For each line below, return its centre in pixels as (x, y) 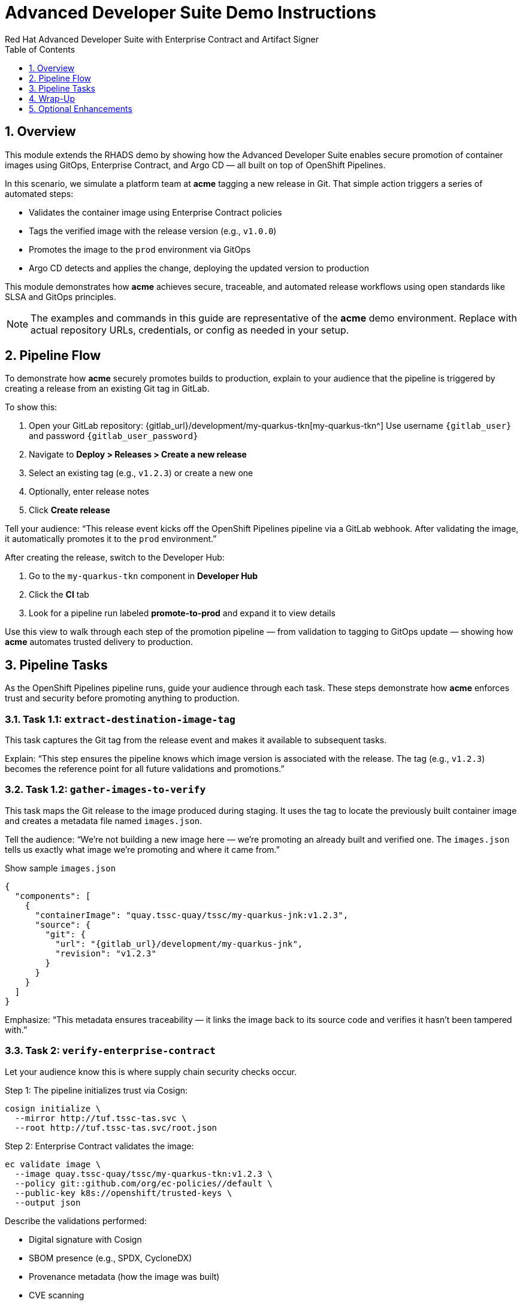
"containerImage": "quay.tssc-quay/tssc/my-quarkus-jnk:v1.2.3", (192, 915)
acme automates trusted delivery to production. (99, 642)
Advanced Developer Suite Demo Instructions (191, 13)
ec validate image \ (53, 1164)
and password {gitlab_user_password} (114, 436)
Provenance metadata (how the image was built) (124, 1276)
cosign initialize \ (53, 1108)
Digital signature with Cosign (85, 1239)
